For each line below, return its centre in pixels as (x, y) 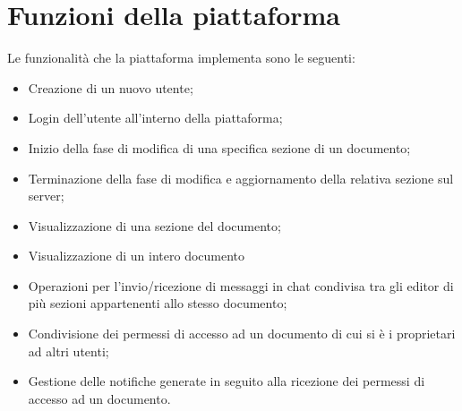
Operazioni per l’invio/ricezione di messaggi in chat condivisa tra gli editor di (241, 285)
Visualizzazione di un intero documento (137, 256)
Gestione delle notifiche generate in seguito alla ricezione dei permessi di (227, 381)
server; (46, 196)
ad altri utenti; (68, 351)
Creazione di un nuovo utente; (111, 87)
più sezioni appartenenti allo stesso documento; (158, 303)
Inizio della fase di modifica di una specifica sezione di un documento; (219, 147)
